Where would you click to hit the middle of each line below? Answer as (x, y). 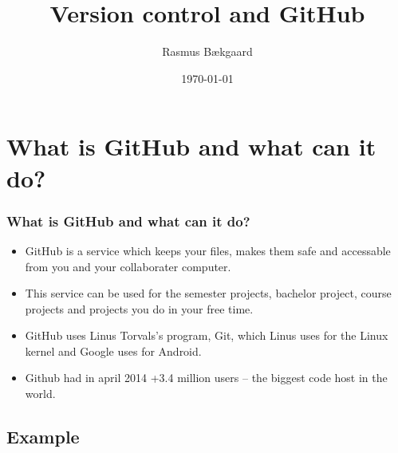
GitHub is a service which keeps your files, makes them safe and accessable (208, 250)
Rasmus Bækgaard (207, 51)
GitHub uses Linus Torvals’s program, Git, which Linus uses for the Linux (207, 335)
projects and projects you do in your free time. (139, 308)
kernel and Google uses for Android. (113, 351)
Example (43, 437)
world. (40, 394)
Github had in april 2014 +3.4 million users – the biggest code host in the (206, 378)
